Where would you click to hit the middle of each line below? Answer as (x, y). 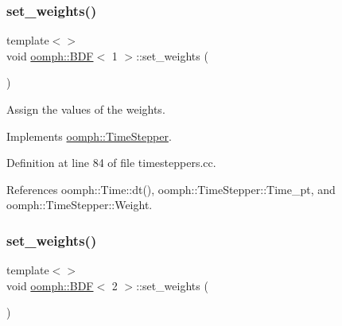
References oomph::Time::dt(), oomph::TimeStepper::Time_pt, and (171, 189)
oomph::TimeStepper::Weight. (80, 205)
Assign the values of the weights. (86, 109)
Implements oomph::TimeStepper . (89, 136)
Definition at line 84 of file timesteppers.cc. (111, 163)
